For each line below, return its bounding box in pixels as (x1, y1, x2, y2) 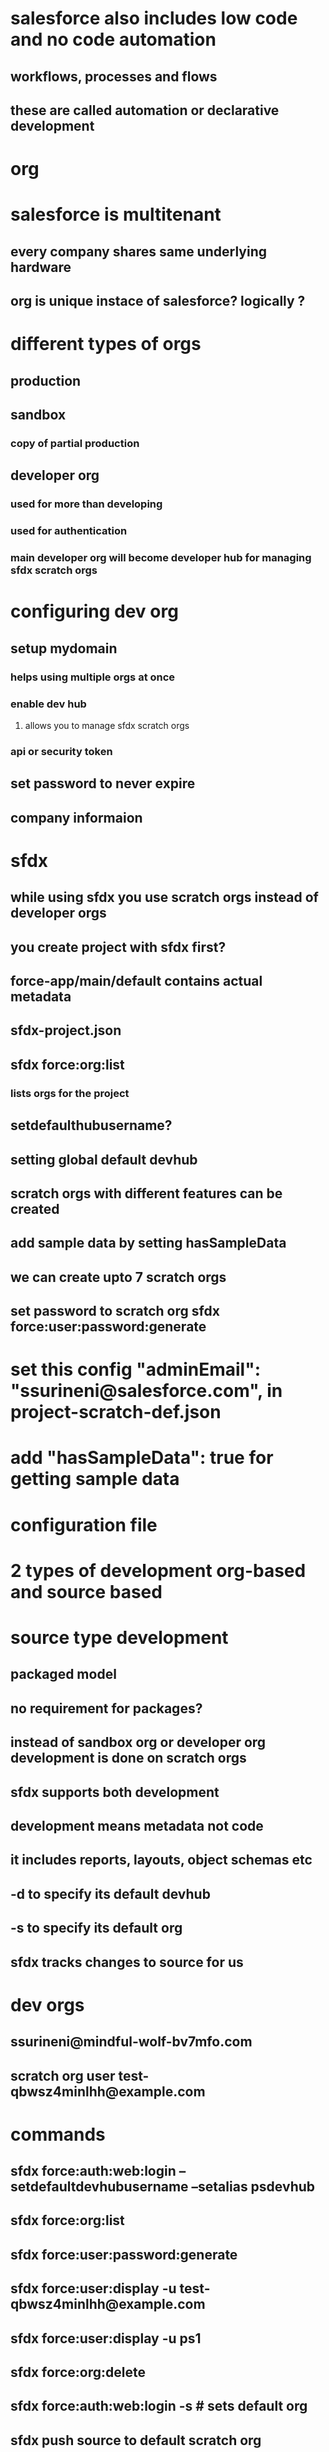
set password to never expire (10, 775, 196, 792)
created (10, 1200, 60, 1217)
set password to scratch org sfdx (10, 1303, 220, 1320)
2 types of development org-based (10, 1559, 307, 1582)
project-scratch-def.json (10, 1401, 222, 1424)
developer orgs (10, 905, 107, 922)
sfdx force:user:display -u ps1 (10, 2330, 202, 2347)
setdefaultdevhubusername (10, 2178, 189, 2196)
